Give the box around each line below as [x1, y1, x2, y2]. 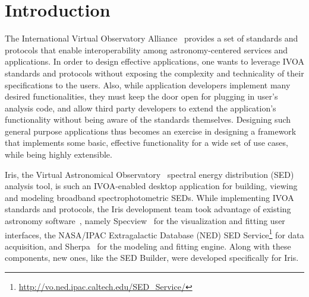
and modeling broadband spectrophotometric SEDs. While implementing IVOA [5, 191, 294, 203]
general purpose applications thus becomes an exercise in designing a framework [5, 124, 297, 137]
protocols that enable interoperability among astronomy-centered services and [5, 43, 288, 56]
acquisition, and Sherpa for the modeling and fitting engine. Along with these [5, 239, 291, 252]
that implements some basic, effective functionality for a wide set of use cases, [5, 136, 288, 149]
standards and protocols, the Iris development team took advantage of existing [5, 203, 291, 215]
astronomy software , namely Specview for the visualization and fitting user [5, 215, 285, 227]
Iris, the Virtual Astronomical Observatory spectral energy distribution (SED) [5, 168, 294, 180]
